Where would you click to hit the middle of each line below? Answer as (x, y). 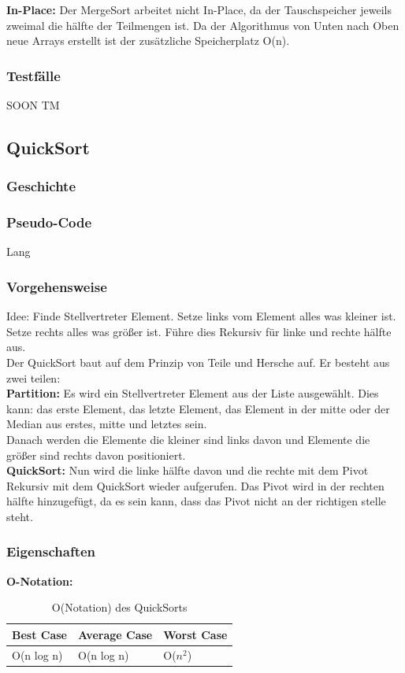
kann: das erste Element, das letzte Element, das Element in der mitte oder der (198, 408)
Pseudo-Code (49, 222)
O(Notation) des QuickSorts (119, 607)
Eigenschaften (51, 551)
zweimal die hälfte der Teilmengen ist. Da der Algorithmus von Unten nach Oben (203, 25)
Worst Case (195, 634)
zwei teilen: (33, 377)
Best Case (39, 634)
